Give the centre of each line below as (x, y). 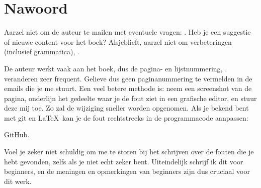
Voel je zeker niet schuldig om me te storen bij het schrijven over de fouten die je (129, 152)
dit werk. (18, 181)
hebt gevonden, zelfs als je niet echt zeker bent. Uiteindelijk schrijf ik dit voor (124, 161)
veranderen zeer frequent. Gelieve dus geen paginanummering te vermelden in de (128, 78)
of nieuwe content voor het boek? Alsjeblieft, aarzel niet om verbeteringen (118, 41)
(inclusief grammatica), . (42, 52)
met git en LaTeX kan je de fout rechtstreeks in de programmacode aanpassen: (126, 117)
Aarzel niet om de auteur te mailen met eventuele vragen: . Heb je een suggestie (127, 32)
